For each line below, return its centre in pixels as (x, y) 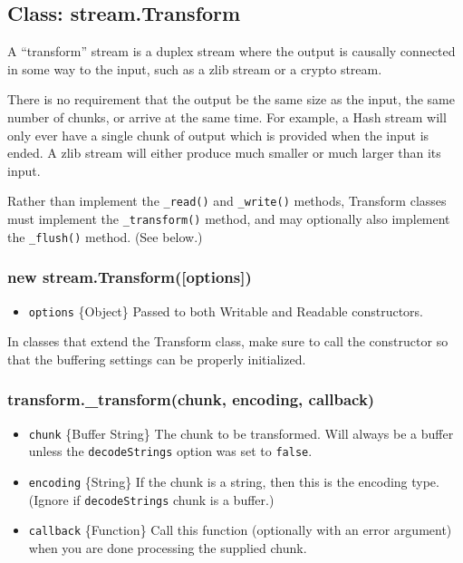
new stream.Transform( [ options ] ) (130, 277)
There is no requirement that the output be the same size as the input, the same (231, 99)
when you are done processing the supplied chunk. (168, 547)
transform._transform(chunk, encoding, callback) (191, 399)
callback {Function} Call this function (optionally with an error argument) (240, 530)
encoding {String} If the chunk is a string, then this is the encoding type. (234, 481)
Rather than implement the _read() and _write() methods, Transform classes (227, 201)
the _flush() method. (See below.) (105, 236)
